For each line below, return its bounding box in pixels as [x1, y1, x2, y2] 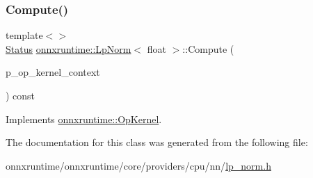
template [6, 28, 43, 42]
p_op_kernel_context [6, 65, 100, 79]
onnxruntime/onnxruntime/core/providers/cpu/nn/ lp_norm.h [6, 158, 271, 172]
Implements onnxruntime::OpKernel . [6, 111, 162, 126]
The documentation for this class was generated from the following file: [6, 135, 308, 149]
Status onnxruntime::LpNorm [6, 41, 131, 56]
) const [6, 88, 35, 102]
